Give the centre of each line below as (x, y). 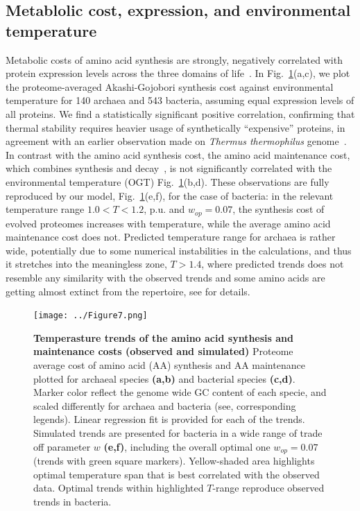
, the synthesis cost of (278, 209)
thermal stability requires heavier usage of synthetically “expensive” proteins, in (175, 127)
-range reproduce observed (268, 488)
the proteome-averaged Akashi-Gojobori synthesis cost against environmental (170, 86)
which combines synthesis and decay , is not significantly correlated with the (169, 168)
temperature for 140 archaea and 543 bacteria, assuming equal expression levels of (180, 100)
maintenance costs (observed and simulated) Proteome (163, 351)
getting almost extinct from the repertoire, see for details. (128, 291)
